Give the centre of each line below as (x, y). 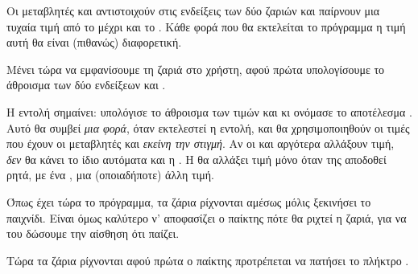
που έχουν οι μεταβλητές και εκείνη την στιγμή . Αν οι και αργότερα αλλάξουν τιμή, (201, 143)
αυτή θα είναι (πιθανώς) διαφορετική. (94, 42)
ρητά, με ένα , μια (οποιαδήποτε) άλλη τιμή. (110, 175)
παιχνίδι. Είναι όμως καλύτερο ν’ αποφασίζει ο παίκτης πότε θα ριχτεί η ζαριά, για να (207, 217)
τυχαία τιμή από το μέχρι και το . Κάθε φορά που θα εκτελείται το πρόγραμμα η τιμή (206, 26)
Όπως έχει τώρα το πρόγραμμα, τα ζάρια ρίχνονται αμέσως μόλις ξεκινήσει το (189, 201)
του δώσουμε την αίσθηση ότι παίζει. (93, 233)
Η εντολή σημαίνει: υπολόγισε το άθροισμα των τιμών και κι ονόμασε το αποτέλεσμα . (209, 111)
